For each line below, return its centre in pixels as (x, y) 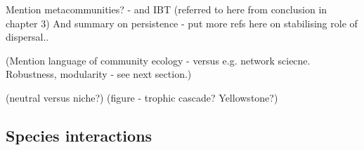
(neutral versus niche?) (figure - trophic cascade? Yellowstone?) (142, 97)
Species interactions (79, 135)
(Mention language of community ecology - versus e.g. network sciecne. (158, 60)
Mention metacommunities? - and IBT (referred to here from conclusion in (167, 9)
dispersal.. (27, 37)
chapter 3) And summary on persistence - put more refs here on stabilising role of (182, 23)
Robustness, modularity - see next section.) (99, 74)
